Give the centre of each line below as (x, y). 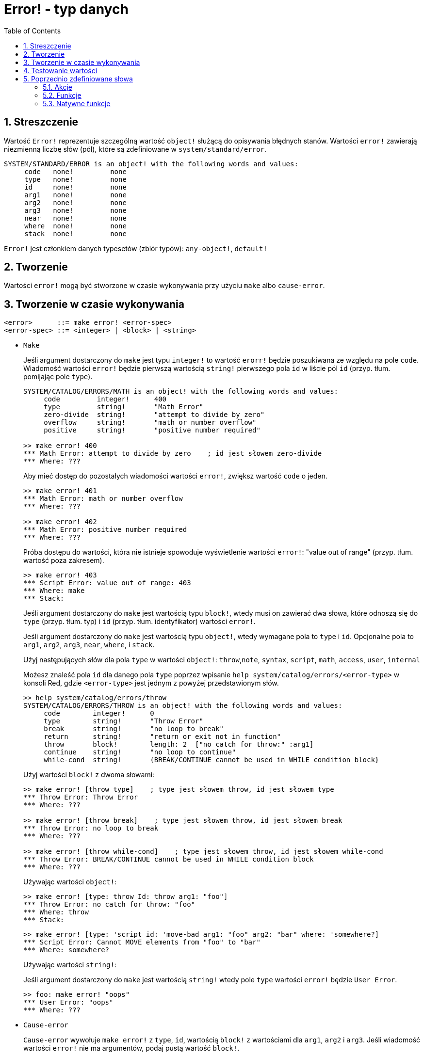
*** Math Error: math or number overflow (103, 499)
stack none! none (75, 233)
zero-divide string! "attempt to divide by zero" (154, 415)
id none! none (75, 187)
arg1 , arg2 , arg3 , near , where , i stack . (89, 645)
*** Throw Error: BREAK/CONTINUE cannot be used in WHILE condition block (169, 859)
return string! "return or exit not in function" (163, 737)
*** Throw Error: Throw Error (81, 797)
